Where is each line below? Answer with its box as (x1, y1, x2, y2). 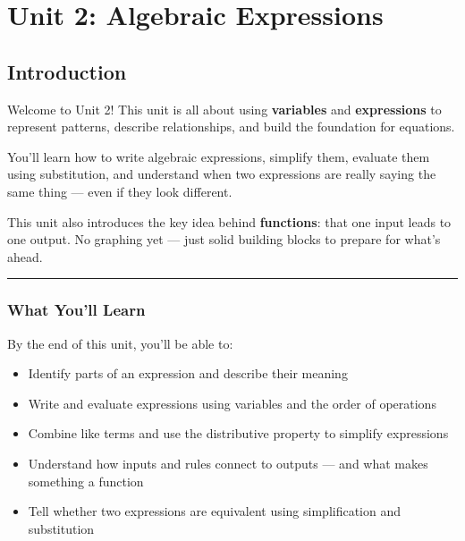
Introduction (7, 57, 127, 85)
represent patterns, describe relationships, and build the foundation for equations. (7, 117, 455, 136)
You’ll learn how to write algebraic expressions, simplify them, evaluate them (7, 147, 430, 165)
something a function (28, 471, 144, 490)
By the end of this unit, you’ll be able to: (7, 334, 233, 352)
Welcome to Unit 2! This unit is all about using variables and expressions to (7, 99, 442, 118)
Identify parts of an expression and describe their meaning (28, 364, 348, 383)
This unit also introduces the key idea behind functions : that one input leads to (7, 212, 452, 231)
